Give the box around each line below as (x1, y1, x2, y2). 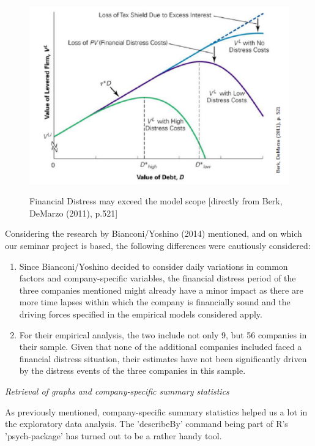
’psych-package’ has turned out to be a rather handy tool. (5, 429, 222, 442)
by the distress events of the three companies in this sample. (19, 364, 246, 377)
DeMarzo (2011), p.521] (29, 206, 118, 219)
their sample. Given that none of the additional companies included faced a (19, 340, 302, 353)
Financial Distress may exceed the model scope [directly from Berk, (29, 195, 283, 207)
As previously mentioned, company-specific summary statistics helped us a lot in (5, 405, 308, 418)
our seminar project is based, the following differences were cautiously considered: (5, 239, 311, 252)
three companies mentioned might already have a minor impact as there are (19, 283, 303, 296)
